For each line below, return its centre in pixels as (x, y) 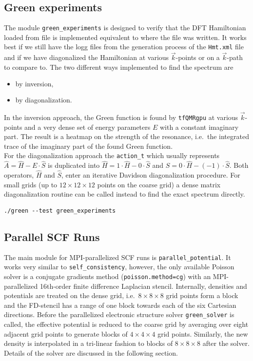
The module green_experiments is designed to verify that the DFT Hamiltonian (125, 28)
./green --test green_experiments (60, 211)
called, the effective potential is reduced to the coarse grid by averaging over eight (126, 324)
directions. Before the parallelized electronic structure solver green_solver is (119, 314)
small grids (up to (31, 184)
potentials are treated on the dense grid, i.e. (69, 295)
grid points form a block (202, 295)
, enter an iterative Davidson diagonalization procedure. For (151, 175)
